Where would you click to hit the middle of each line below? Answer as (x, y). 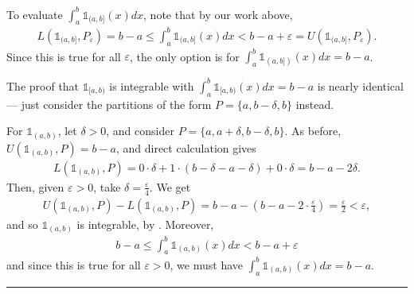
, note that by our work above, (218, 14)
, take (107, 186)
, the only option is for (184, 56)
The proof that (43, 85)
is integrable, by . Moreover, (145, 224)
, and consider (140, 131)
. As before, (313, 131)
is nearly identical (360, 85)
